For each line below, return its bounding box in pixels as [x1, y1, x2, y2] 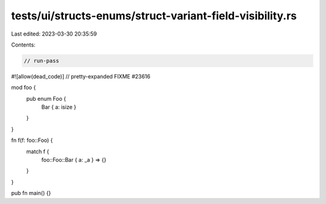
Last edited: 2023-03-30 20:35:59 [11, 30, 97, 37]
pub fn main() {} [11, 190, 51, 197]
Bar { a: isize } [41, 103, 77, 111]
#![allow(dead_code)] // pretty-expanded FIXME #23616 [11, 72, 151, 80]
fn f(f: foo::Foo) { [11, 136, 53, 144]
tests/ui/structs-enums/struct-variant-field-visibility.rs [11, 9, 297, 22]
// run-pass [24, 57, 60, 64]
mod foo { [11, 84, 36, 91]
